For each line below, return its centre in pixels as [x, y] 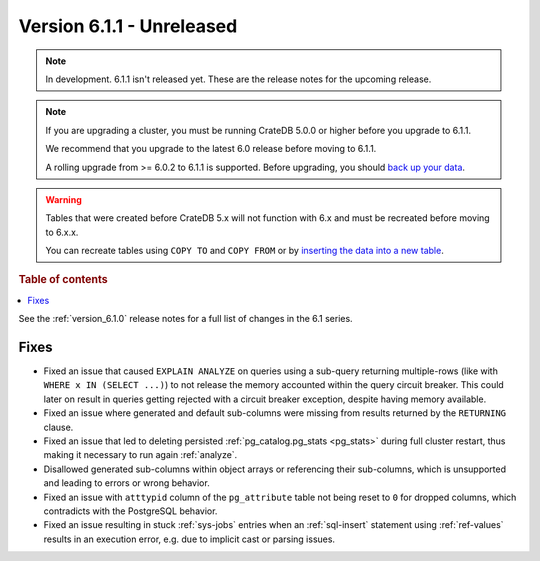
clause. [58, 427]
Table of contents [63, 280]
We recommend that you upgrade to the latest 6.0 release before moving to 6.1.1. [211, 149]
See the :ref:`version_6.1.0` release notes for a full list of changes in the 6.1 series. [186, 319]
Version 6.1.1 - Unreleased [128, 26]
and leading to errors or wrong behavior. [126, 483]
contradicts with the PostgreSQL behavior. [130, 511]
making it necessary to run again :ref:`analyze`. [140, 455]
